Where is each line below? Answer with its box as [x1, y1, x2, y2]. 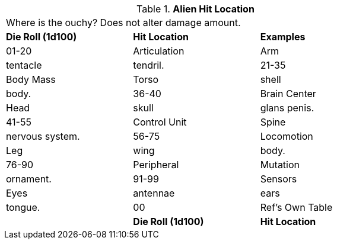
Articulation [133, 45, 185, 57]
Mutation [260, 159, 300, 171]
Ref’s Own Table [260, 201, 333, 213]
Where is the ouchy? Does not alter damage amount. [6, 17, 241, 28]
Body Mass [6, 73, 56, 85]
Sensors [260, 173, 297, 185]
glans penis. [260, 102, 314, 114]
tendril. [133, 59, 164, 71]
